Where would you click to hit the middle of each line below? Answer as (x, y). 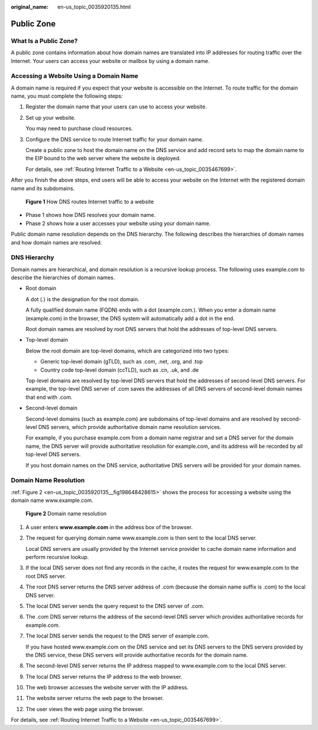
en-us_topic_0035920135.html (94, 7)
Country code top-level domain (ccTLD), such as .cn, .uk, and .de (120, 370)
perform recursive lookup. (57, 557)
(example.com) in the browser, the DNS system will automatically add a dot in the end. (130, 318)
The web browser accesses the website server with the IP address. (107, 688)
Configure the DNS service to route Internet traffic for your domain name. (115, 139)
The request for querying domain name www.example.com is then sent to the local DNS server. (141, 538)
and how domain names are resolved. (57, 242)
